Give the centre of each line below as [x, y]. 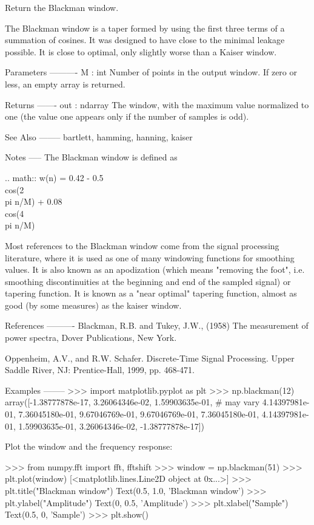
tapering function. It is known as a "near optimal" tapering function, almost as [151, 293]
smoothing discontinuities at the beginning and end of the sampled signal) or [148, 281]
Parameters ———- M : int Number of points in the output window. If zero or [151, 72]
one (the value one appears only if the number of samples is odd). [127, 116]
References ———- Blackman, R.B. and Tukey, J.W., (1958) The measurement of [157, 325]
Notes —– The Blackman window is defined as [91, 157]
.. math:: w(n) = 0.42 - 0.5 [54, 177]
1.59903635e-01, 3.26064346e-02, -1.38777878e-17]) [111, 426]
